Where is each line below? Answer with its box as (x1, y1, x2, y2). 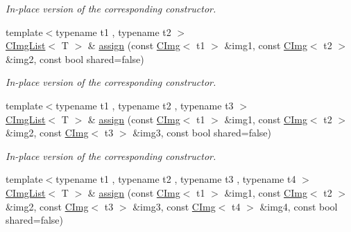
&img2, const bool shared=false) (6, 51, 144, 66)
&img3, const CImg (132, 199, 216, 213)
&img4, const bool (259, 199, 338, 213)
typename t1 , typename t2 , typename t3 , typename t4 (55, 172, 296, 186)
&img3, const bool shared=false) (132, 125, 271, 140)
